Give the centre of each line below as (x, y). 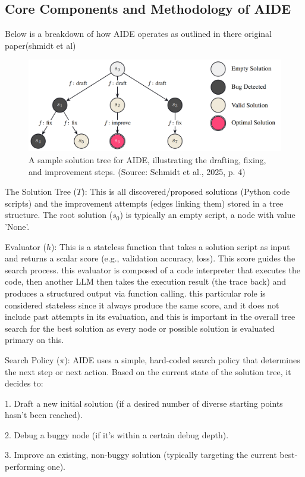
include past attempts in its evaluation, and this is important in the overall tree (150, 317)
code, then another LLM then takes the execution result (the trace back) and (146, 281)
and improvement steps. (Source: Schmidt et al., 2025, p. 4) (137, 171)
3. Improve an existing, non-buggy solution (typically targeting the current (141, 455)
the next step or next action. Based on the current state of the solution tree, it (148, 371)
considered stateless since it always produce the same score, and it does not (142, 305)
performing (25, 467)
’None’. (17, 226)
